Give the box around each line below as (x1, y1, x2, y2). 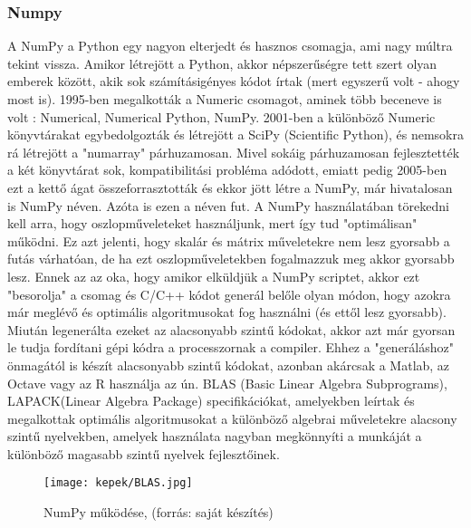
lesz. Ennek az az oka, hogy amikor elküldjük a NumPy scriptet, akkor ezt (7, 266, 420, 285)
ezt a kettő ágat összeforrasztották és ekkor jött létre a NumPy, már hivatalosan (7, 178, 453, 197)
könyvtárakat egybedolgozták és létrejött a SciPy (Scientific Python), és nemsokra (7, 125, 464, 144)
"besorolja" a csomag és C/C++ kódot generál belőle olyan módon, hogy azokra (7, 284, 451, 303)
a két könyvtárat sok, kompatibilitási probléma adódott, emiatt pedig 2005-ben (7, 160, 447, 179)
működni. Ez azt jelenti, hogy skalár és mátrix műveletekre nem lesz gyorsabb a (7, 231, 450, 250)
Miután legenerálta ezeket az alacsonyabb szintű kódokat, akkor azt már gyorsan (7, 320, 456, 339)
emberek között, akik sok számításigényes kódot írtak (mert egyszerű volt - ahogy (7, 72, 460, 91)
